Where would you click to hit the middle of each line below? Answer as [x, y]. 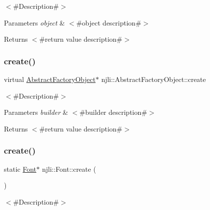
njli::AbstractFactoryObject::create [154, 79]
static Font [20, 169]
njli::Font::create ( [69, 169]
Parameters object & [35, 22]
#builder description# [113, 112]
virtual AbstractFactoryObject [50, 79]
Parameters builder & [36, 112]
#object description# [109, 22]
